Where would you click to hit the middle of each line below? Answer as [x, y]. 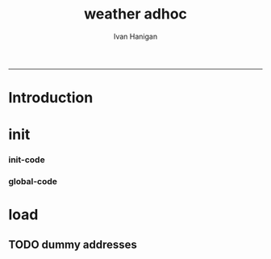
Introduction [51, 98]
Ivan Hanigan [135, 36]
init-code [27, 160]
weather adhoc [135, 14]
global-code [33, 182]
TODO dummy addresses [73, 244]
